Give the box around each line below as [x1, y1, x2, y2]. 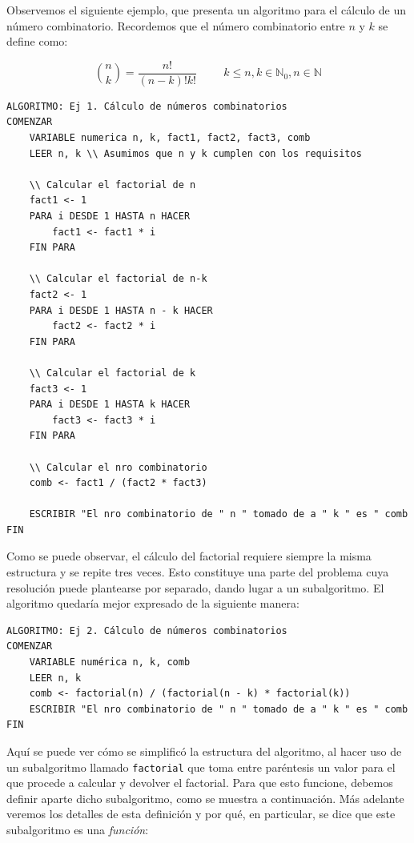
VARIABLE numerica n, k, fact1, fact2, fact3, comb [29, 132, 311, 144]
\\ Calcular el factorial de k [29, 367, 196, 379]
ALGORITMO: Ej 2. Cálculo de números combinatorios [6, 624, 287, 636]
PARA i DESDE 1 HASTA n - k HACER [29, 304, 213, 316]
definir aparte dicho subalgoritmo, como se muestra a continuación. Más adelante [6, 789, 404, 806]
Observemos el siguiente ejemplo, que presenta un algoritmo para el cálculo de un [6, 2, 406, 18]
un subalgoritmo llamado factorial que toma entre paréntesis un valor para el [6, 758, 396, 775]
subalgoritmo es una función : [6, 821, 149, 838]
